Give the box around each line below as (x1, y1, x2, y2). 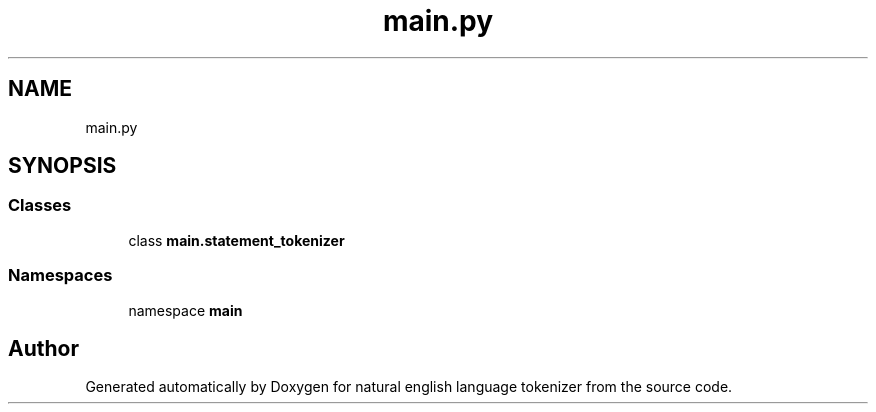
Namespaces (8, 265, 113, 286)
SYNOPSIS (8, 153, 117, 179)
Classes (8, 195, 72, 216)
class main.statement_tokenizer (128, 231, 345, 249)
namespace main (128, 301, 243, 319)
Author (8, 335, 79, 361)
